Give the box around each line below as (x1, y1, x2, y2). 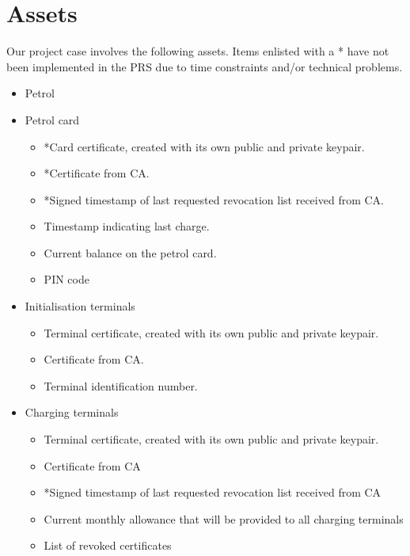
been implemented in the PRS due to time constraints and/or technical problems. (6, 58, 403, 74)
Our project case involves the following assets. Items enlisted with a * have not (6, 43, 389, 59)
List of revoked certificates (44, 537, 172, 554)
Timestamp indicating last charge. (44, 218, 210, 234)
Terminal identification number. (44, 377, 198, 394)
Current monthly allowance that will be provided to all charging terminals (44, 510, 404, 527)
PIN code (44, 271, 89, 288)
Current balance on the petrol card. (44, 244, 217, 261)
